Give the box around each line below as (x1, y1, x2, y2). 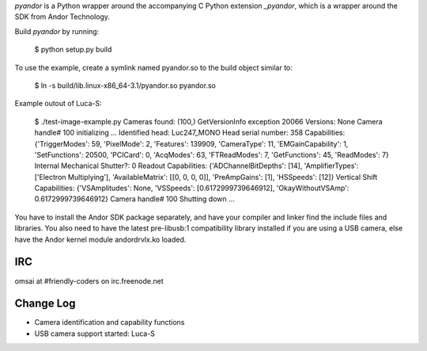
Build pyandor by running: (14, 26, 100, 36)
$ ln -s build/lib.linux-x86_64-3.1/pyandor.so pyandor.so (34, 80, 217, 90)
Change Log (14, 297, 76, 311)
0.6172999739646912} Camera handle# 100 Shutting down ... (34, 194, 235, 204)
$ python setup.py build (34, 44, 112, 55)
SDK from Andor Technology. (14, 12, 111, 21)
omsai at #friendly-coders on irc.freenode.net (14, 276, 164, 285)
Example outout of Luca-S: (14, 99, 102, 109)
